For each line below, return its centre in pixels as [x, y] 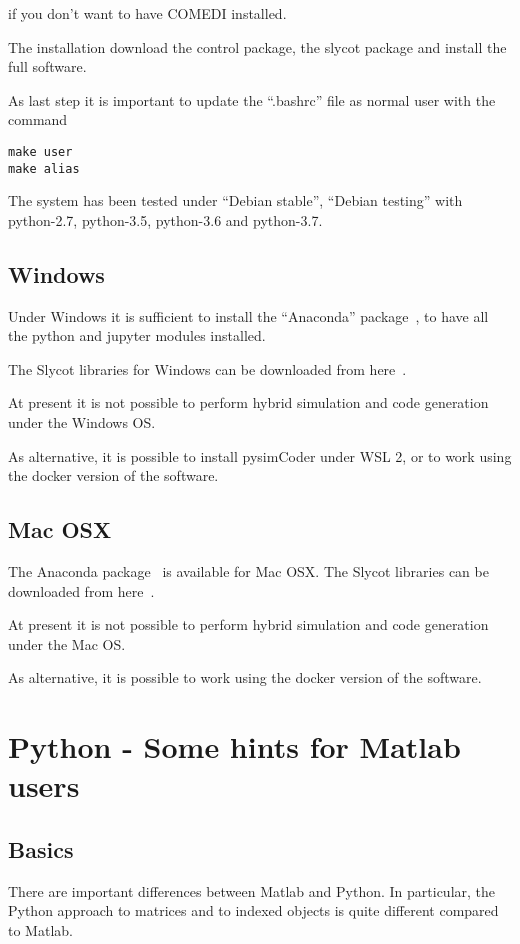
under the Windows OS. [82, 422]
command [38, 119]
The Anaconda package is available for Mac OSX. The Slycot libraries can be [248, 571]
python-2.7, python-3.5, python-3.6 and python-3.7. [165, 219]
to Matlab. [40, 929]
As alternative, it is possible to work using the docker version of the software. [245, 677]
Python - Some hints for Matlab [234, 746]
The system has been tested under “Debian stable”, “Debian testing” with [235, 200]
